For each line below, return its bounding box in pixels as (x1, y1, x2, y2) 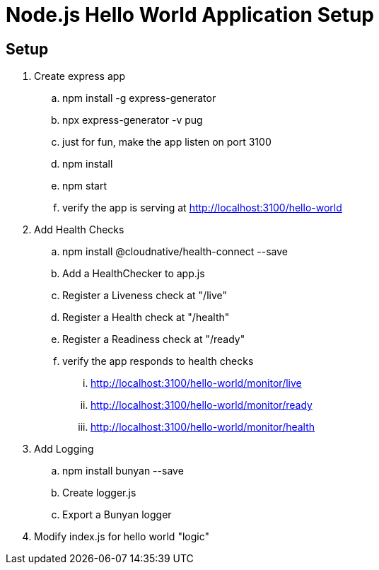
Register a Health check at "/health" (62, 311, 230, 324)
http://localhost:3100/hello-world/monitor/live (91, 377, 302, 390)
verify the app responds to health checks (62, 355, 254, 368)
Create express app (34, 70, 125, 83)
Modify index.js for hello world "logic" (34, 530, 209, 543)
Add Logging (34, 443, 94, 455)
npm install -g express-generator (62, 92, 216, 105)
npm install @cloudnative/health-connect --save (62, 245, 288, 258)
